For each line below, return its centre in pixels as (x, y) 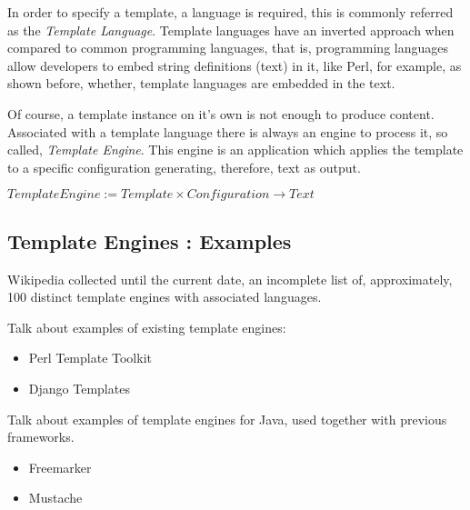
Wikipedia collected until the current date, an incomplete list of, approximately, (230, 279)
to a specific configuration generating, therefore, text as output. (184, 167)
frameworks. (41, 437)
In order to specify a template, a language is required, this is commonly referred (230, 12)
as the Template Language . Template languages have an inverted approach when (231, 30)
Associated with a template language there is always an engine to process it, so (228, 131)
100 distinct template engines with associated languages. (165, 297)
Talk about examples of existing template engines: (147, 327)
